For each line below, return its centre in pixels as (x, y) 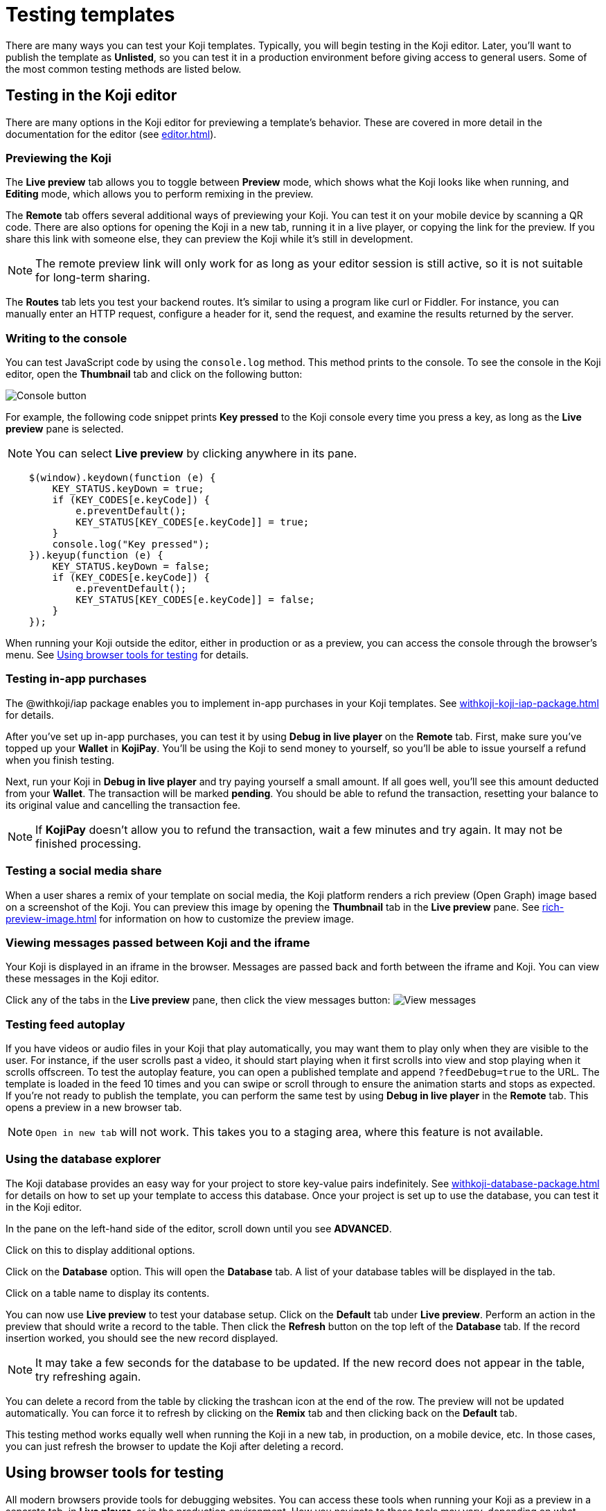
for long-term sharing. (93, 278)
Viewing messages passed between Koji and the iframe (158, 942)
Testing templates (90, 15)
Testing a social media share (84, 871)
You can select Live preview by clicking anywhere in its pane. (196, 454)
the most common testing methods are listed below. (124, 69)
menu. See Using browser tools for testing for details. (127, 655)
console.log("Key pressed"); (131, 544)
